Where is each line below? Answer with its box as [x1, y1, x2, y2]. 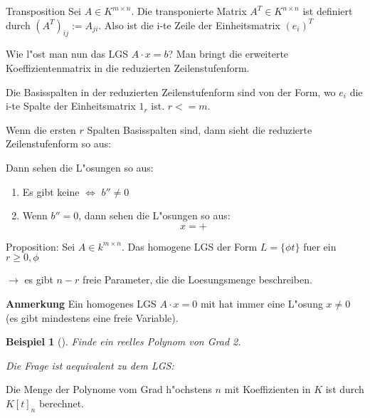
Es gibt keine [22, 184, 80, 199]
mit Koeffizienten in [224, 382, 311, 397]
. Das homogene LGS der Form [121, 239, 258, 254]
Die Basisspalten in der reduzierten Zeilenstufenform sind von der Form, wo [6, 84, 336, 99]
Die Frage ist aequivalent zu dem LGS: [6, 357, 174, 372]
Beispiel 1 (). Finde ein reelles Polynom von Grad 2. [6, 334, 241, 349]
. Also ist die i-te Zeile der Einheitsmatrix [98, 17, 280, 32]
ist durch [325, 382, 364, 397]
